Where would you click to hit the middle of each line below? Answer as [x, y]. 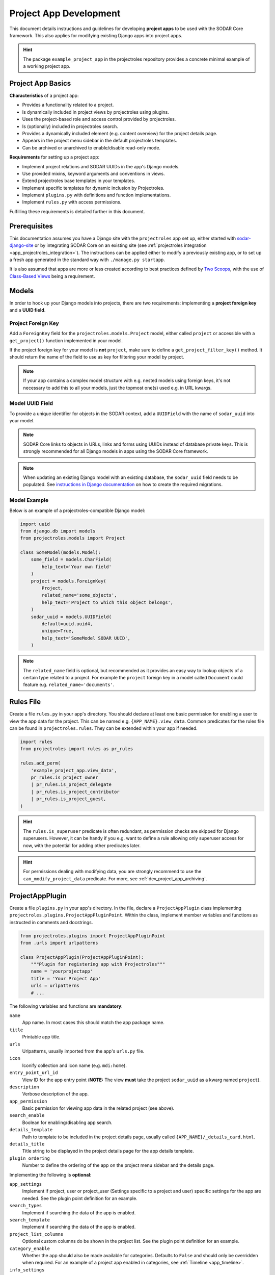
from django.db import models [58, 531]
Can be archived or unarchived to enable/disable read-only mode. [91, 147]
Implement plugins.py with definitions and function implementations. [97, 195]
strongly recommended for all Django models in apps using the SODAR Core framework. [116, 451]
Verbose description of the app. [56, 1094]
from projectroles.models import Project [73, 538]
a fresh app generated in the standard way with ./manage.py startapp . [87, 260]
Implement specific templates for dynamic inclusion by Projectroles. [93, 188]
